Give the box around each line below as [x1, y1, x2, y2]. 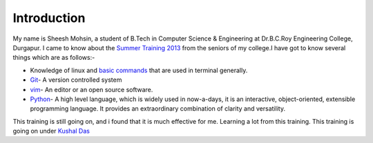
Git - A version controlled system [30, 76, 122, 84]
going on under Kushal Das [12, 127, 90, 135]
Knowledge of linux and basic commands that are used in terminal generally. [30, 66, 248, 74]
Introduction [12, 10, 86, 25]
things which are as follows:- [12, 54, 95, 62]
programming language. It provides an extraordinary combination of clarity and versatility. [30, 104, 286, 113]
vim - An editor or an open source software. [30, 85, 153, 93]
